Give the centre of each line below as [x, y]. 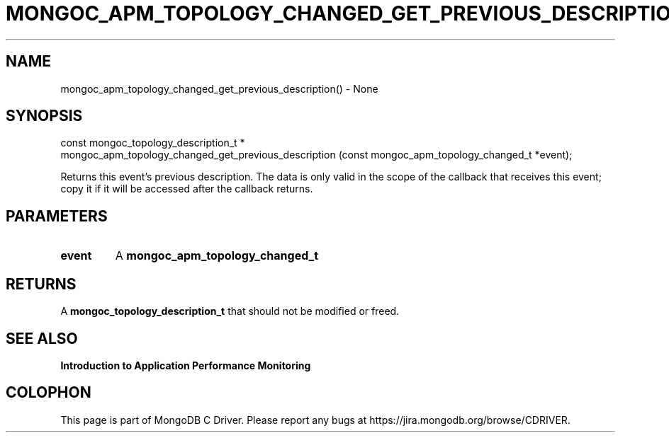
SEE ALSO [42, 338]
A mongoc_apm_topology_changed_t [217, 256]
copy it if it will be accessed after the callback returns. [187, 189]
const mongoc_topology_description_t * [153, 143]
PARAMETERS [57, 216]
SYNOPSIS [44, 116]
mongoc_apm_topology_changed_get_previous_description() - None [219, 88]
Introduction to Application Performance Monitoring [186, 365]
